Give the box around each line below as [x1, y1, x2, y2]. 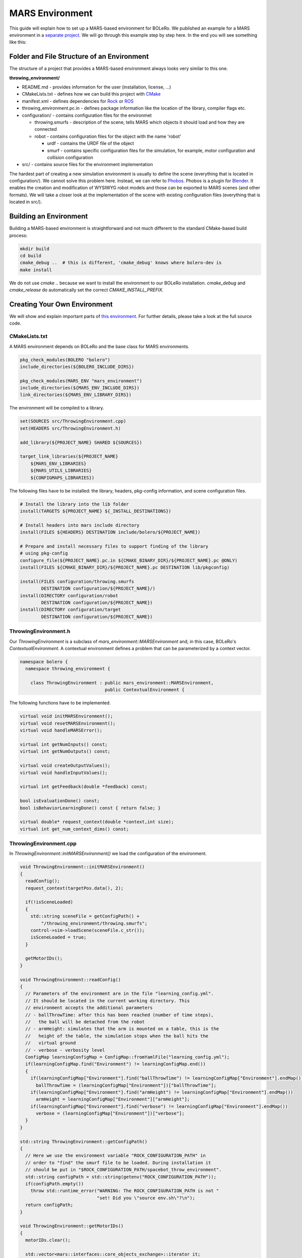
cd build [20, 253, 42, 259]
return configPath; [25, 1202, 73, 1208]
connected [34, 126, 57, 132]
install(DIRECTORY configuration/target [20, 607, 121, 612]
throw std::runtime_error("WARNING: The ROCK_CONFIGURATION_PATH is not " [30, 1188, 219, 1194]
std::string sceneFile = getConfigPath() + [30, 913, 139, 919]
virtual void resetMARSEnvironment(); [20, 720, 116, 726]
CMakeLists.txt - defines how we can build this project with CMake [22, 91, 161, 97]
